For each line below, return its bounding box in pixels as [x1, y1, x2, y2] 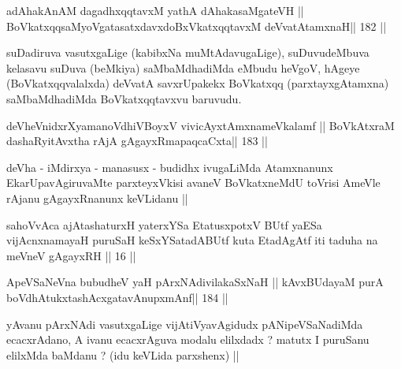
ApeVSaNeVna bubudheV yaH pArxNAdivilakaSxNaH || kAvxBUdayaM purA [6, 274, 384, 290]
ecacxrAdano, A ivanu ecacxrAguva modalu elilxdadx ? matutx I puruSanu [6, 331, 369, 348]
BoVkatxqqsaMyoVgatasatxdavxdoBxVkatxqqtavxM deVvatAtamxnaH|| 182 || [6, 17, 387, 34]
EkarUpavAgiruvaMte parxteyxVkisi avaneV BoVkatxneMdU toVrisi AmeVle [6, 174, 381, 191]
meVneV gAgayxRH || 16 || [6, 247, 136, 263]
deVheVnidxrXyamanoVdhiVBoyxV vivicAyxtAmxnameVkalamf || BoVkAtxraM [6, 117, 395, 133]
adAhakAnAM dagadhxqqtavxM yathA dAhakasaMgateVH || [6, 2, 304, 18]
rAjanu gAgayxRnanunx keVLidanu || [6, 189, 188, 206]
